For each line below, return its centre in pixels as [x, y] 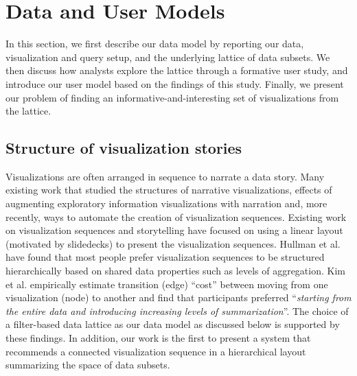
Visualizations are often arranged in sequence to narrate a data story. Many [165, 176]
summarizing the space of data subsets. [88, 365]
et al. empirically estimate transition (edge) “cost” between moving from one [167, 284]
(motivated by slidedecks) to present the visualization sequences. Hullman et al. [173, 243]
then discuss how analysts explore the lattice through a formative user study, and [177, 70]
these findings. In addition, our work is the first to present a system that [158, 338]
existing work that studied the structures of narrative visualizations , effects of [169, 190]
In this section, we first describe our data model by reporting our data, [155, 44]
